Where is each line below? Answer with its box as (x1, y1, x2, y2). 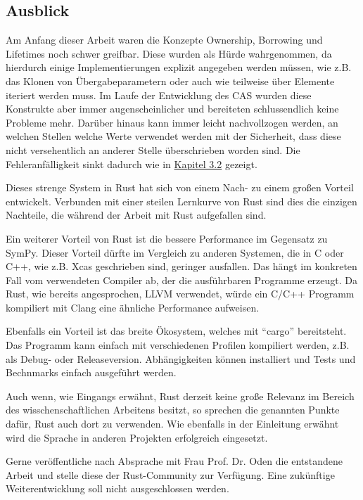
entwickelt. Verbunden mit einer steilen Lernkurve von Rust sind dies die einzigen (6, 193, 357, 208)
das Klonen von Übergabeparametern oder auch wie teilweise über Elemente (6, 73, 335, 88)
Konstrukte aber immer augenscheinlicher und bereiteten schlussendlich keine (6, 101, 339, 116)
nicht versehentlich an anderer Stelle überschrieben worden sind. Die (6, 142, 300, 157)
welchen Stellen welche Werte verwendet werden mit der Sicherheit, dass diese (6, 129, 341, 143)
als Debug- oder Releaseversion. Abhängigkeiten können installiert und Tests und (6, 351, 356, 366)
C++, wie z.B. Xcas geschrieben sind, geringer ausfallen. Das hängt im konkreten (6, 259, 357, 274)
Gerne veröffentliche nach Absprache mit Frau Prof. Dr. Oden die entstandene (6, 454, 343, 468)
